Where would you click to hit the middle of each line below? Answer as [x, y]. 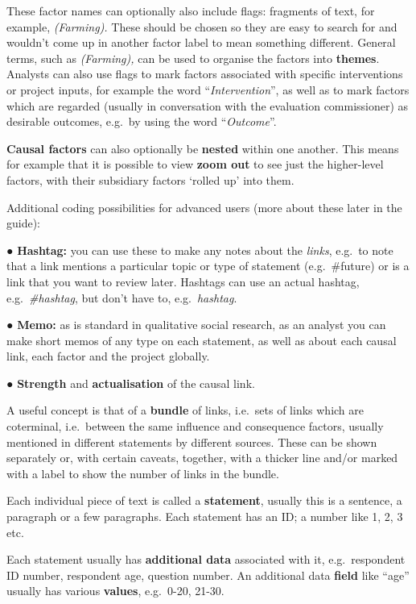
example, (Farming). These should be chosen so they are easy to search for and [202, 26]
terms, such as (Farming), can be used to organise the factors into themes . [193, 58]
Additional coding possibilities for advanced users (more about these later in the [204, 207]
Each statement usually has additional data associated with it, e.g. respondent [206, 559]
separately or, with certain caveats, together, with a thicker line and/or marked [202, 458]
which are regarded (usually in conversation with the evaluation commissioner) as [208, 105]
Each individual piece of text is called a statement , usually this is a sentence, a [204, 500]
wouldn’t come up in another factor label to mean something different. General [201, 42]
